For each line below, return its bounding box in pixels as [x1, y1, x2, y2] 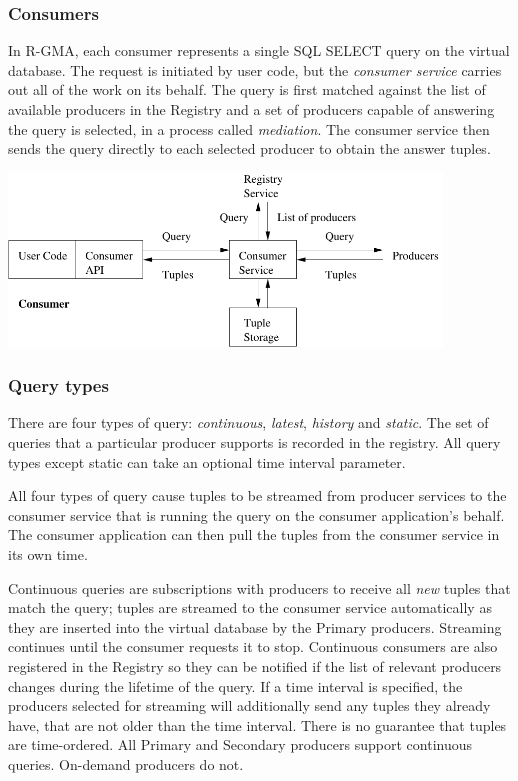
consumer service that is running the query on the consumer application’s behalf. [8, 504, 505, 525]
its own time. [8, 544, 88, 564]
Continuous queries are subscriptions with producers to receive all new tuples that [8, 577, 511, 598]
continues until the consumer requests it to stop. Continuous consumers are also [8, 636, 498, 657]
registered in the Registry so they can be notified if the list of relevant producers [8, 655, 502, 676]
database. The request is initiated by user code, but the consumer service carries [8, 59, 502, 80]
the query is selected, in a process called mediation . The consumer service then [8, 118, 490, 139]
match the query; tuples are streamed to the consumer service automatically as [8, 597, 492, 618]
